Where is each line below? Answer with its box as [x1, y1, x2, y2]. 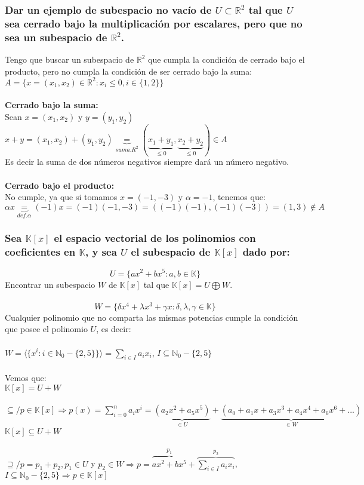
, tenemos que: [212, 191, 266, 203]
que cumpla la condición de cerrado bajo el [148, 53, 305, 66]
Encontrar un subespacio [5, 278, 95, 290]
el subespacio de [131, 244, 211, 259]
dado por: [242, 244, 290, 259]
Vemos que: [5, 371, 47, 383]
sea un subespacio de [5, 29, 107, 44]
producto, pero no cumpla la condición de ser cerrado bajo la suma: [5, 65, 252, 77]
